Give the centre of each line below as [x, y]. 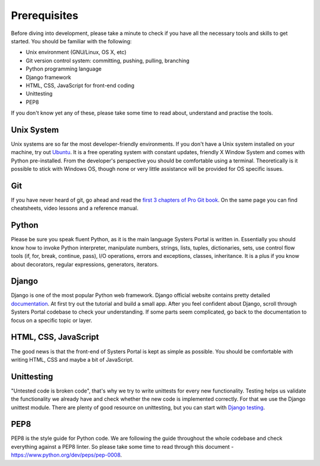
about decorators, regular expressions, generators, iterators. [85, 264]
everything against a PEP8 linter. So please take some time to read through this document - [122, 446]
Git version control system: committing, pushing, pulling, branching [108, 60]
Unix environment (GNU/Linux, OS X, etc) [76, 52]
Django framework [48, 77]
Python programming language [64, 69]
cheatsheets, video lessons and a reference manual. [75, 208]
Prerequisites [45, 15]
